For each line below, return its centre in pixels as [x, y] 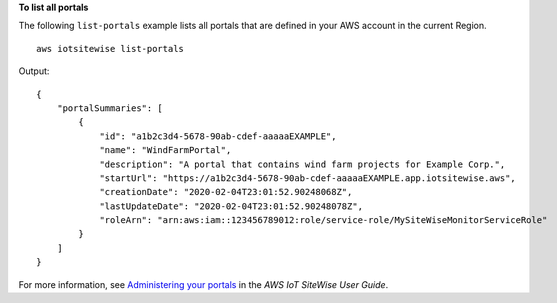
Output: [34, 71]
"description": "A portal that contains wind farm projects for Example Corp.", [302, 164]
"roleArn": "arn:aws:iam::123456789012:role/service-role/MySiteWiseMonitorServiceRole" [323, 220]
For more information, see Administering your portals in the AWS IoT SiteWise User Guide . [203, 284]
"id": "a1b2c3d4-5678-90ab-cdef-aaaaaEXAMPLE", [218, 136]
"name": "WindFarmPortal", [165, 150]
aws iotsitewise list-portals [110, 48]
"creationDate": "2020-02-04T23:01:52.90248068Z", [226, 192]
